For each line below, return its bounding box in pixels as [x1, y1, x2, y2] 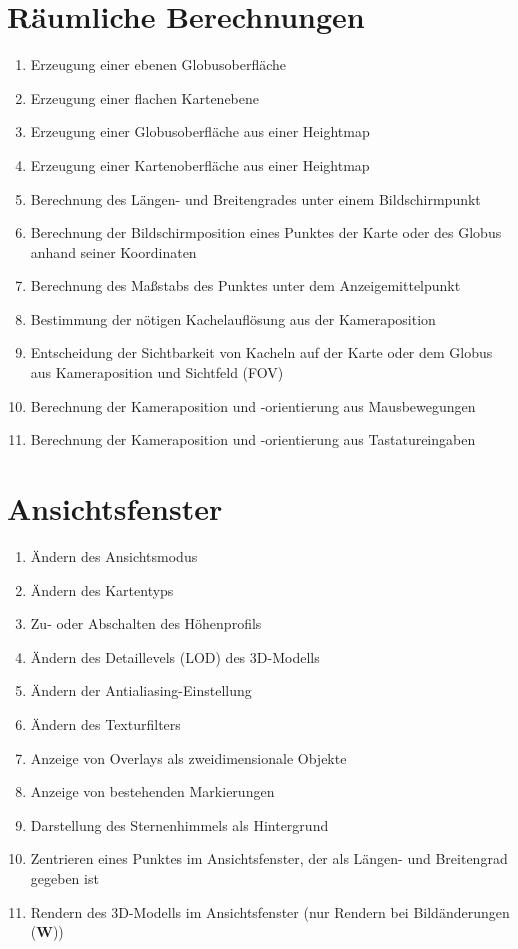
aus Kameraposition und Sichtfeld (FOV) [30, 362, 284, 383]
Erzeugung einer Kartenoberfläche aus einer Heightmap [30, 154, 370, 175]
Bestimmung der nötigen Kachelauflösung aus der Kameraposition [30, 308, 436, 329]
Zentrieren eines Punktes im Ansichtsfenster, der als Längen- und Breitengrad [30, 848, 508, 869]
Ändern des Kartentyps [30, 579, 174, 600]
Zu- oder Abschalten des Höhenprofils [30, 613, 262, 634]
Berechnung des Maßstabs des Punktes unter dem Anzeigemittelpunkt [30, 275, 461, 296]
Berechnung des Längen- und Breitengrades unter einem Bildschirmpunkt [30, 188, 481, 209]
